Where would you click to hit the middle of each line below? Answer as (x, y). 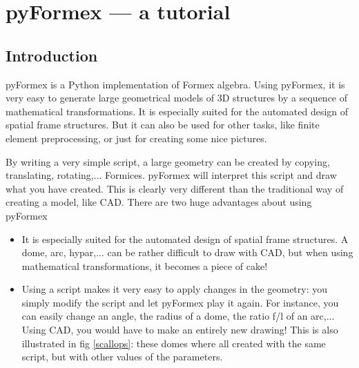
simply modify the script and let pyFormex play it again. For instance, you (180, 302)
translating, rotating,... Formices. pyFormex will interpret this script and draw (171, 175)
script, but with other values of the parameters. (122, 357)
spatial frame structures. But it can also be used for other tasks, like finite (163, 125)
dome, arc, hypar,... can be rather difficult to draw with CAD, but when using (187, 252)
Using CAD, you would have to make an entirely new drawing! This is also (180, 330)
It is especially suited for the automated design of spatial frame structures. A (185, 239)
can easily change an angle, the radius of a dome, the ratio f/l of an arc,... (178, 316)
